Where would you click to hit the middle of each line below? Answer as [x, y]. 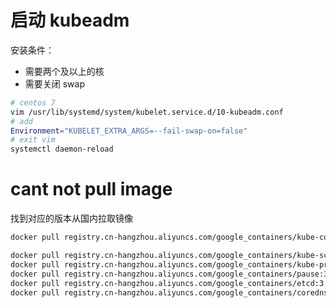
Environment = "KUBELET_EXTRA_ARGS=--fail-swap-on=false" [129, 131]
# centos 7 [33, 102]
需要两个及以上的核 [64, 71]
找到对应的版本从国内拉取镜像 [71, 218]
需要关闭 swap [55, 83]
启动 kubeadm [70, 20]
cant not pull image [91, 189]
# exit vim [33, 140]
